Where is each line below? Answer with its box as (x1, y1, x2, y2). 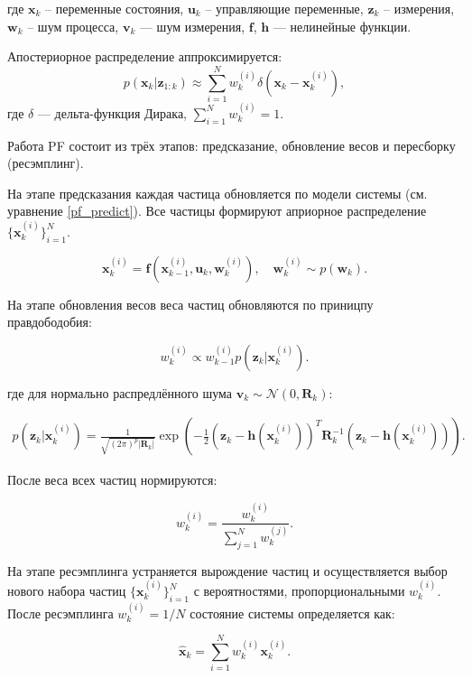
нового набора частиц (7, 581, 126, 600)
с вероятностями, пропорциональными (193, 581, 405, 600)
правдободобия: (7, 312, 92, 331)
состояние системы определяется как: (190, 603, 395, 622)
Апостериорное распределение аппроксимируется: (7, 47, 282, 66)
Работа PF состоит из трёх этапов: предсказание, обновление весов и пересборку (7, 135, 456, 154)
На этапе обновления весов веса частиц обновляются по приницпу (7, 294, 374, 313)
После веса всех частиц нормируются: (7, 470, 217, 489)
